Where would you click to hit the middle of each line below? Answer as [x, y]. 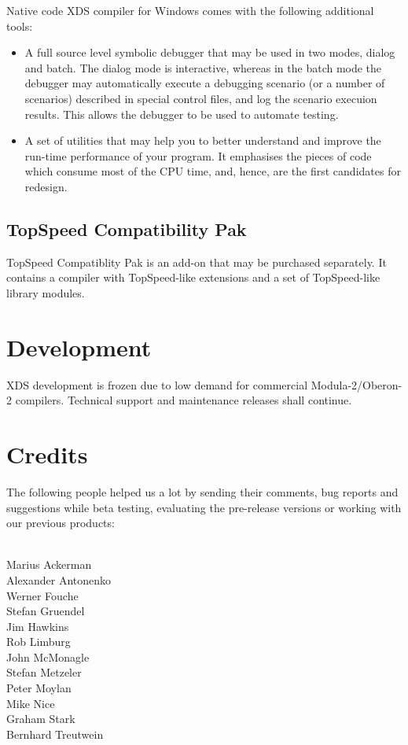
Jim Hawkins [38, 626]
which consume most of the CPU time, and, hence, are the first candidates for [213, 171]
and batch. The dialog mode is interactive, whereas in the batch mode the [203, 67]
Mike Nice [31, 703]
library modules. [46, 292]
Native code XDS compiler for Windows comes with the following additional [190, 10]
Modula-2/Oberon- [357, 384]
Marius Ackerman [49, 564]
